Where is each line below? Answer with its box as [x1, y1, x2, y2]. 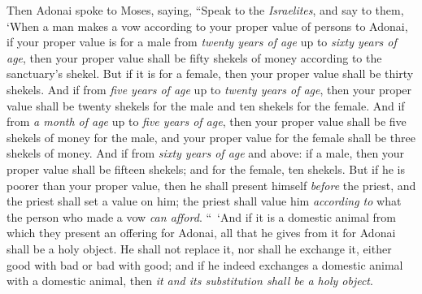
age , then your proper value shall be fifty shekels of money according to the [7, 49, 382, 66]
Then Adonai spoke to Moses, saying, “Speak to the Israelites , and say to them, [7, 2, 404, 18]
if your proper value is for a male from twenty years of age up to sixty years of [7, 33, 397, 50]
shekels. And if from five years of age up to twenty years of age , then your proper [7, 80, 412, 97]
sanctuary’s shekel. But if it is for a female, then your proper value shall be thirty [7, 65, 414, 82]
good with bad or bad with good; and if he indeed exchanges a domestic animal [7, 256, 403, 273]
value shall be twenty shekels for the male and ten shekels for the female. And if [7, 97, 405, 114]
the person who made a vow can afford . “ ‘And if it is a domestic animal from [7, 208, 396, 225]
